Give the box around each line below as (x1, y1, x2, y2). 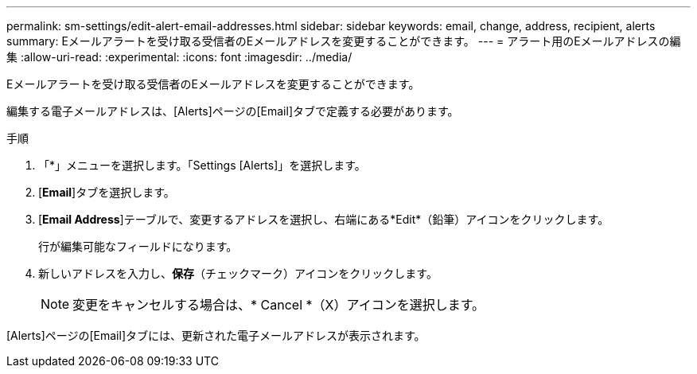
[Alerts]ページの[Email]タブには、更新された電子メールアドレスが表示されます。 (6, 329, 426, 342)
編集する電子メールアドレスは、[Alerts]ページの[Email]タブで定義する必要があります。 (6, 104, 459, 118)
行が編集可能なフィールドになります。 (38, 240, 238, 253)
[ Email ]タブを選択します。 (38, 185, 175, 199)
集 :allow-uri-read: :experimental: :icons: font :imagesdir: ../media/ (6, 50, 352, 64)
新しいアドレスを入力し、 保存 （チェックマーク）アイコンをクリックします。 (38, 267, 438, 280)
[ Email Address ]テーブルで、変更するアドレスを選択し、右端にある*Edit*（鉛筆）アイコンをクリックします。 (38, 212, 609, 226)
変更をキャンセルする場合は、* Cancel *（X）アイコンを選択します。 (72, 297, 485, 313)
